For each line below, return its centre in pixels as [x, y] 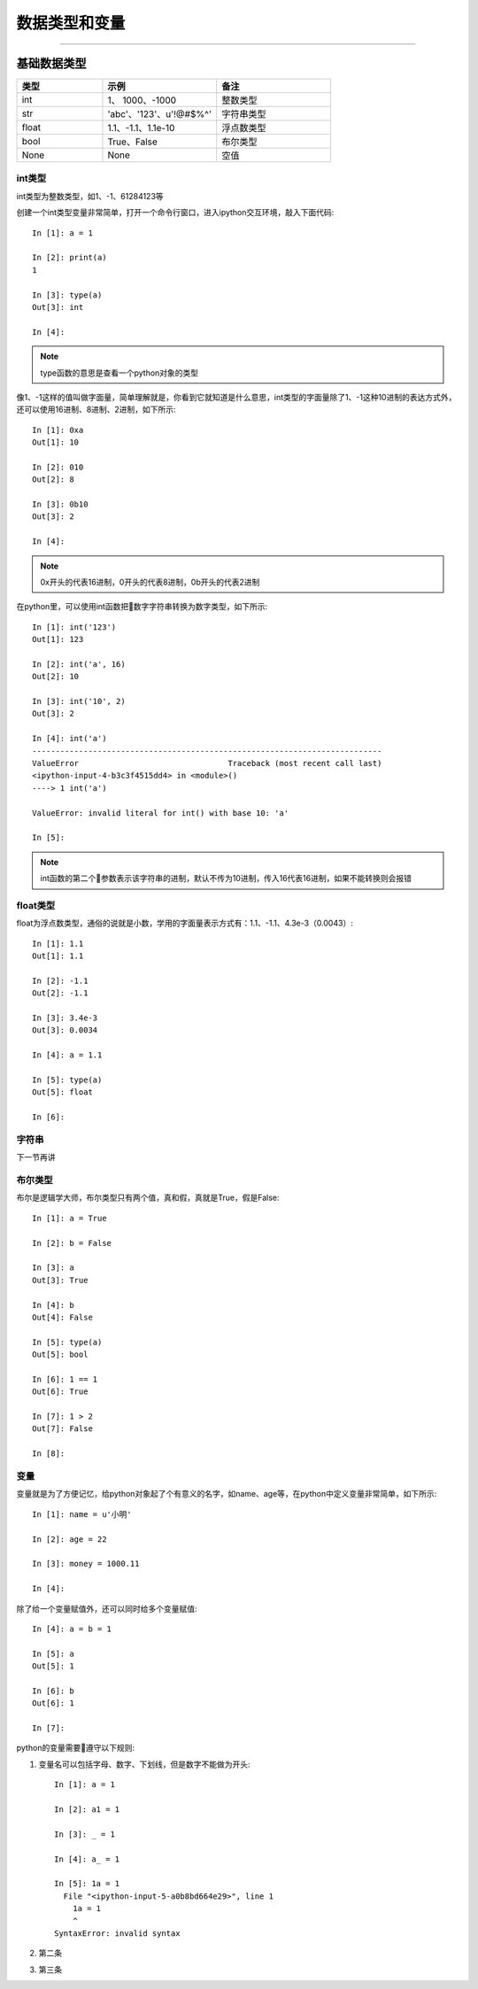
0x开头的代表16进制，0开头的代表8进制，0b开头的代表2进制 [150, 582]
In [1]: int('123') [74, 627]
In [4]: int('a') [69, 739]
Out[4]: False [62, 1317]
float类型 [36, 905]
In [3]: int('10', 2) [79, 701]
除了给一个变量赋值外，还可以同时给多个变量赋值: [107, 1608]
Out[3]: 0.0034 [65, 1030]
